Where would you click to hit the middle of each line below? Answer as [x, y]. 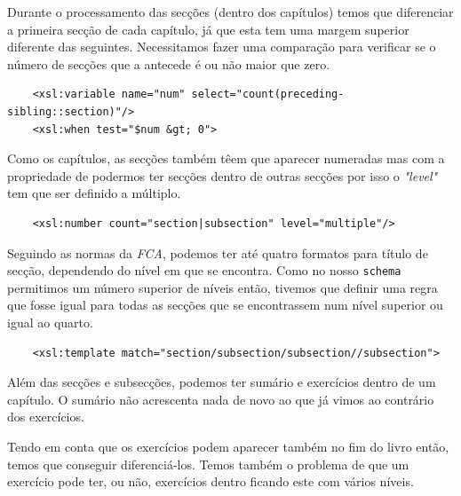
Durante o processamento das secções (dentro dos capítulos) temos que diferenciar [230, 12]
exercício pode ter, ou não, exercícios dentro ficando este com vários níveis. [211, 481]
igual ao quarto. [50, 322]
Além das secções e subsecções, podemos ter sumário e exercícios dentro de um [222, 382]
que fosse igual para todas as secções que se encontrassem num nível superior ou [225, 305]
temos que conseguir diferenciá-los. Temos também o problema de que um [208, 464]
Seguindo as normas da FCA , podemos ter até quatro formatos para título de [218, 252]
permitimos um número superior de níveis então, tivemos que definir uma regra [223, 287]
